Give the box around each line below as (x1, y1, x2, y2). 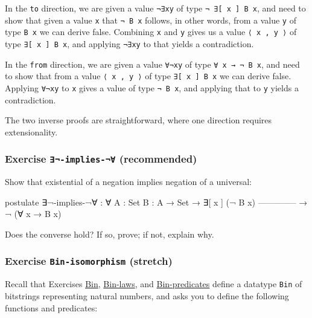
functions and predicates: (5, 301, 98, 314)
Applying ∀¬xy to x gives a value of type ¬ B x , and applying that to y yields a (5, 81, 299, 94)
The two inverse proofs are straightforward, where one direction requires (5, 114, 272, 126)
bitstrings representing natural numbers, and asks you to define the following (5, 289, 289, 302)
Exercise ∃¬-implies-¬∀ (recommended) (5, 151, 197, 166)
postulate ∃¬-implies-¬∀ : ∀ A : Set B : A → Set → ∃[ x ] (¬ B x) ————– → (5, 195, 308, 208)
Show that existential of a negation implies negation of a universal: (5, 175, 252, 188)
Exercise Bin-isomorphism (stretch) (5, 253, 173, 268)
